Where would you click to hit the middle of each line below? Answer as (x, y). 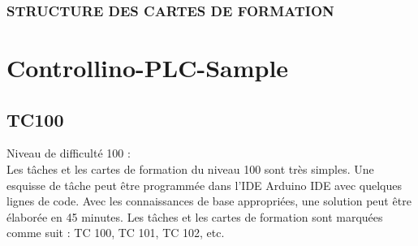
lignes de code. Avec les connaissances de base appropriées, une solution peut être (209, 201)
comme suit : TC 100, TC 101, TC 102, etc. (116, 233)
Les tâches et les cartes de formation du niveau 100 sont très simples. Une (190, 169)
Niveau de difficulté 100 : (69, 153)
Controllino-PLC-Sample (148, 68)
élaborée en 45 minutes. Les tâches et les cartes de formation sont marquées (195, 216)
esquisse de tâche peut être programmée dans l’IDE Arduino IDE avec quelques (205, 185)
